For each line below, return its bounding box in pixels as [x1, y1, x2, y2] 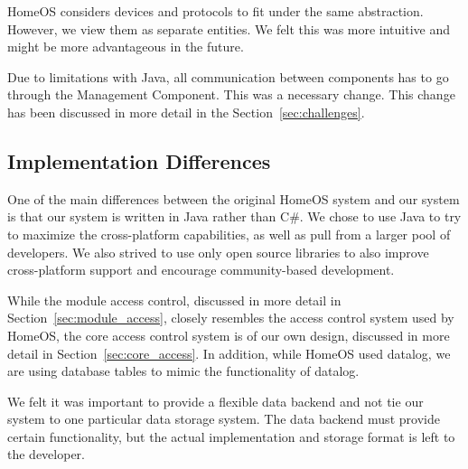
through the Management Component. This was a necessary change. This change [7, 85, 455, 104]
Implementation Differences [7, 146, 271, 174]
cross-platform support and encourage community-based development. [7, 260, 395, 279]
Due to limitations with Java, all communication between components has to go [7, 67, 449, 86]
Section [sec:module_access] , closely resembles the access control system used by [7, 308, 454, 327]
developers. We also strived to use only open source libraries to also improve [7, 242, 429, 261]
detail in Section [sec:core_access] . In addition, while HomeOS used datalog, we [7, 343, 451, 362]
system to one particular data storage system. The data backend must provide [7, 409, 440, 428]
